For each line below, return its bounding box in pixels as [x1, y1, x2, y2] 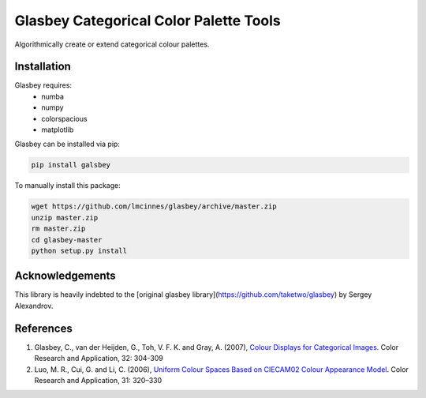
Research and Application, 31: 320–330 [34, 375, 163, 385]
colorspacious [41, 114, 88, 123]
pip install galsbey [31, 160, 110, 170]
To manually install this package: [14, 181, 121, 190]
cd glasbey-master [31, 235, 103, 244]
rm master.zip [31, 224, 86, 233]
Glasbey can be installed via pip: [14, 139, 120, 149]
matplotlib [41, 125, 74, 134]
